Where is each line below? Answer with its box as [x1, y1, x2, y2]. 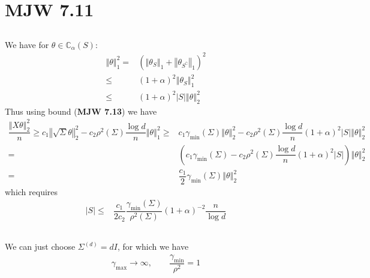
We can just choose [5, 240, 76, 253]
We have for [5, 38, 49, 50]
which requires [5, 185, 58, 198]
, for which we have [117, 240, 189, 253]
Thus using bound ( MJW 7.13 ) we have [5, 104, 157, 117]
